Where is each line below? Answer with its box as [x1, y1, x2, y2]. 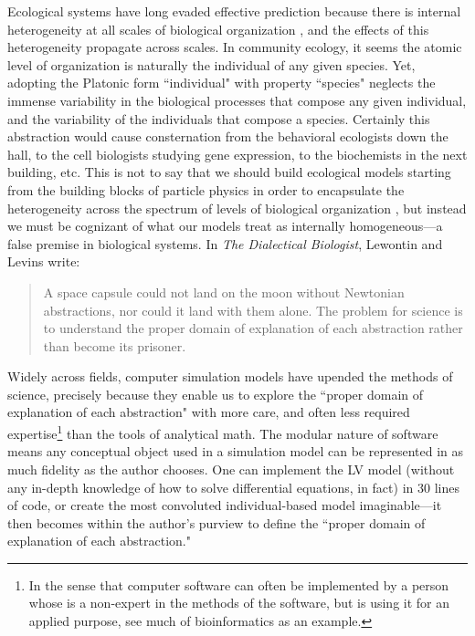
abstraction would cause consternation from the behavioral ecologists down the [7, 127, 449, 146]
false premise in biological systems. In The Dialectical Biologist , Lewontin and [7, 234, 443, 253]
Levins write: [7, 252, 80, 271]
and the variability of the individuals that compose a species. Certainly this [7, 109, 430, 128]
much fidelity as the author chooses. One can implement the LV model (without [7, 459, 455, 478]
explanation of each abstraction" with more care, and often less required [7, 402, 410, 422]
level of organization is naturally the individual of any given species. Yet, [7, 55, 416, 74]
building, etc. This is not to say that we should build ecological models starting [7, 162, 451, 182]
